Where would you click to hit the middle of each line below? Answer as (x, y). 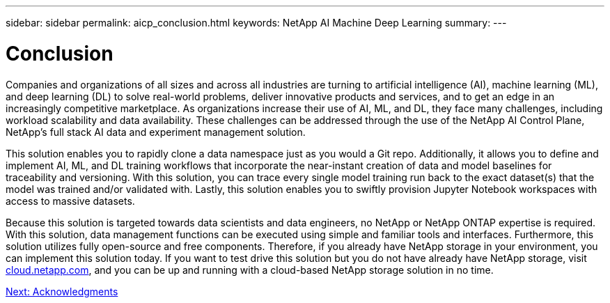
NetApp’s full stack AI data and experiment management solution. (156, 132)
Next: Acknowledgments (62, 291)
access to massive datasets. (70, 201)
